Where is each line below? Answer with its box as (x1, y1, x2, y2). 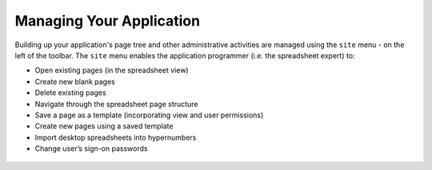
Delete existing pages (34, 88, 107, 97)
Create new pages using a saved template (34, 121, 174, 131)
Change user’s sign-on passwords (34, 144, 148, 153)
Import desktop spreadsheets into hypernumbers (34, 132, 197, 142)
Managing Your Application (14, 12, 200, 30)
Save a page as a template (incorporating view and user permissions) (34, 110, 264, 120)
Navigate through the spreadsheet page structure (34, 99, 198, 109)
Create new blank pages (34, 77, 115, 86)
